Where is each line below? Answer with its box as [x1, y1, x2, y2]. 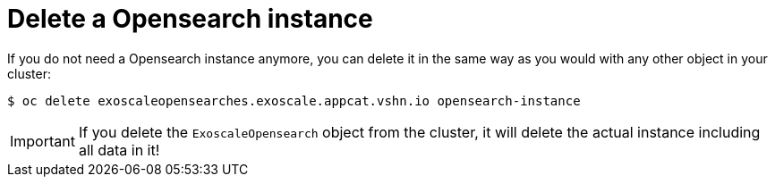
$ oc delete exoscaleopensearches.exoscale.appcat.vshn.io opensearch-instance [7, 93, 581, 108]
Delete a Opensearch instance [7, 4, 373, 34]
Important [10, 131, 75, 150]
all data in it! [78, 140, 160, 159]
